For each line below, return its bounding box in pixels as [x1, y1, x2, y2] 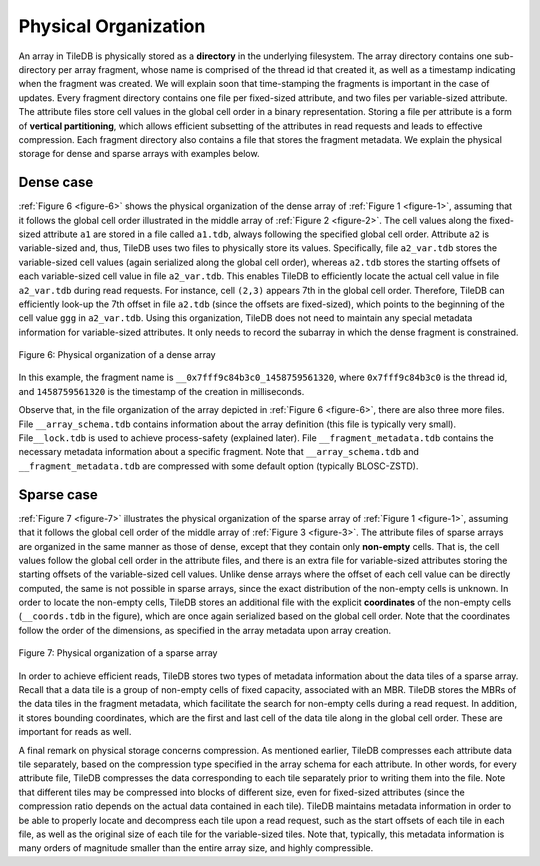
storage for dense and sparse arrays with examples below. [18, 148, 260, 160]
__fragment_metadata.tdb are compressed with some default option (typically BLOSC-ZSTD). [18, 460, 419, 472]
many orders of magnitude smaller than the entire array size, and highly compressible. [18, 842, 374, 854]
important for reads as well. [18, 726, 132, 738]
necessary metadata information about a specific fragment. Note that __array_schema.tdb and [18, 446, 420, 458]
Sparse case [18, 486, 99, 503]
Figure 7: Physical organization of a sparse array [18, 647, 218, 659]
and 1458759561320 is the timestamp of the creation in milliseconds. [18, 385, 305, 397]
